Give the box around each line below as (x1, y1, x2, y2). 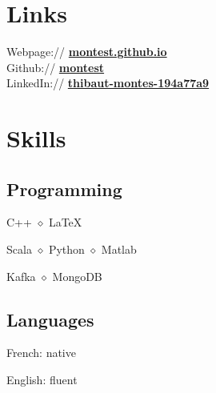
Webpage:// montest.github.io (6, 43, 167, 60)
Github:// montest (6, 58, 105, 75)
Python (48, 241, 85, 258)
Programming (6, 176, 122, 201)
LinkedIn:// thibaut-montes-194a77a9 (6, 74, 210, 91)
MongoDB (52, 267, 102, 284)
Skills (6, 122, 66, 154)
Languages (6, 307, 94, 331)
